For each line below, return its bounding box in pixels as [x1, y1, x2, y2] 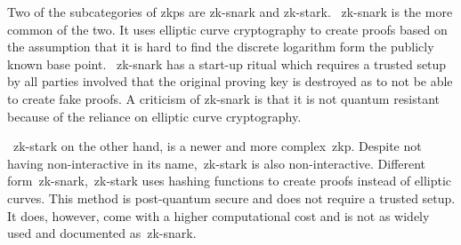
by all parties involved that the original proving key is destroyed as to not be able [7, 72, 453, 91]
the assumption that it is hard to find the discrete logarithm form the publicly [7, 37, 434, 56]
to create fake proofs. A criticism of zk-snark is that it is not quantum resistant [7, 89, 441, 107]
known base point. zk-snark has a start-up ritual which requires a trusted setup [7, 54, 447, 73]
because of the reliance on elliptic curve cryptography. [7, 107, 302, 125]
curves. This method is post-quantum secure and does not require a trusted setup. [7, 188, 456, 207]
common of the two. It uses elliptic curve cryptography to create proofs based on [7, 20, 448, 38]
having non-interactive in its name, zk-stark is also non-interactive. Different [7, 154, 426, 172]
